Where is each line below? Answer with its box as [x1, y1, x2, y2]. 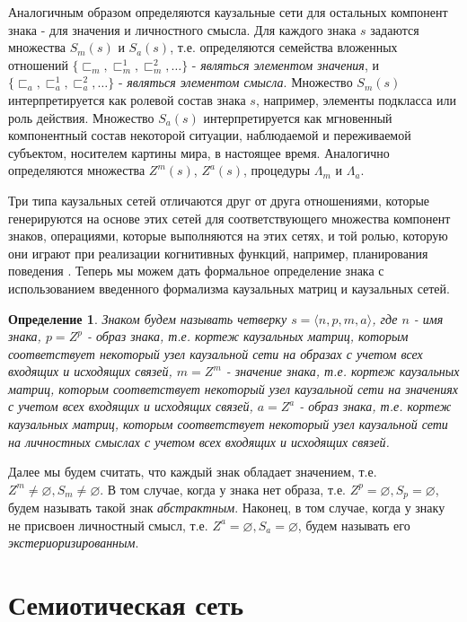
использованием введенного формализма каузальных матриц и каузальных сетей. [8, 278, 450, 297]
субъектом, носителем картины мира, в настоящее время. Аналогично [8, 143, 390, 162]
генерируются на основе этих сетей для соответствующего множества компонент [8, 208, 451, 227]
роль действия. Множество [8, 108, 154, 127]
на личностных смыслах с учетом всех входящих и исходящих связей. [8, 432, 390, 451]
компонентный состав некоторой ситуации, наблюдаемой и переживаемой [8, 126, 411, 145]
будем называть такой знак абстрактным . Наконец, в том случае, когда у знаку [8, 498, 445, 517]
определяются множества [8, 161, 145, 180]
